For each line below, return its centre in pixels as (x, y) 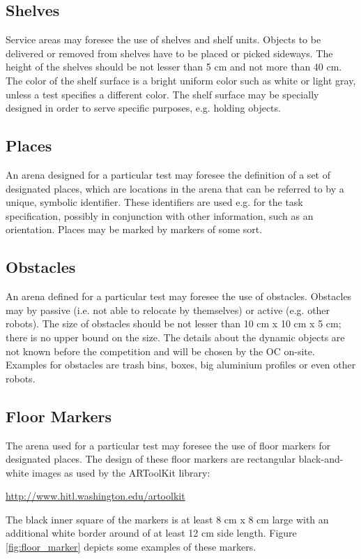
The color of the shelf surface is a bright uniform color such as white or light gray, (181, 80)
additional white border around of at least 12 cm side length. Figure (151, 533)
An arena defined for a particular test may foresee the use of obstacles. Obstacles (179, 296)
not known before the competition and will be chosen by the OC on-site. (160, 351)
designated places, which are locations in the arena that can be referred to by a (175, 188)
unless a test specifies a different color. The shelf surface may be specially (162, 94)
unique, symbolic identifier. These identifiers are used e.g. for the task (154, 202)
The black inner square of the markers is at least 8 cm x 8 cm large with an (167, 519)
